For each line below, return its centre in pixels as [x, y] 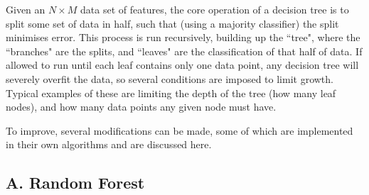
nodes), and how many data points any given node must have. [141, 107]
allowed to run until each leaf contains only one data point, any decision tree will [182, 65]
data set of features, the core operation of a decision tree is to [215, 9]
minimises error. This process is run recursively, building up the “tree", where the [183, 37]
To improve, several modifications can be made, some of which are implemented [180, 130]
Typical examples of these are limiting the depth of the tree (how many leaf [171, 93]
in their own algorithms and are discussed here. [109, 144]
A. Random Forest [75, 183]
